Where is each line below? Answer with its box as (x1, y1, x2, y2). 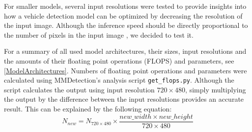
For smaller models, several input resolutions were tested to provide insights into (4, 1, 247, 11)
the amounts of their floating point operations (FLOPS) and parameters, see (4, 55, 234, 66)
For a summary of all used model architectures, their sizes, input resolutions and (4, 46, 247, 56)
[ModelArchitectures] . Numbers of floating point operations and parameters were (4, 65, 247, 75)
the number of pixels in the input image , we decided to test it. (4, 29, 194, 40)
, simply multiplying (185, 84, 246, 94)
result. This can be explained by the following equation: (4, 104, 172, 113)
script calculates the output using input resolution (4, 84, 155, 94)
